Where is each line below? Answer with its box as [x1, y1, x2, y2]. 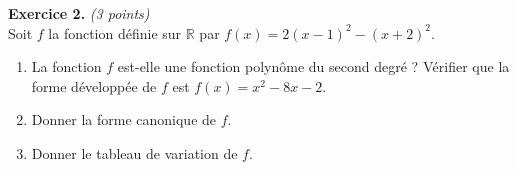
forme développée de [31, 75, 157, 96]
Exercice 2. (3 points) [8, 3, 150, 23]
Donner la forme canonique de [31, 109, 217, 130]
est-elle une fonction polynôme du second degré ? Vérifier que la [117, 56, 510, 77]
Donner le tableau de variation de [31, 142, 238, 163]
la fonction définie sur [48, 22, 182, 43]
